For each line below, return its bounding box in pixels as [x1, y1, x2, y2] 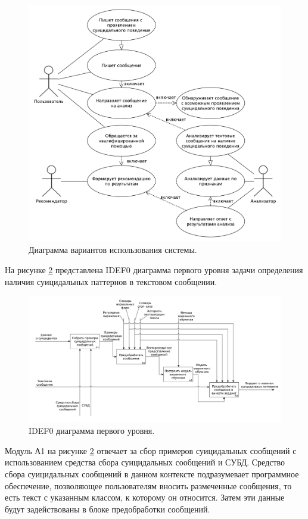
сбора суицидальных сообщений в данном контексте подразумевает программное [5, 468, 299, 480]
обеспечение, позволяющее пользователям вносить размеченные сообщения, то [5, 479, 292, 492]
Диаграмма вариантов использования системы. [29, 243, 197, 256]
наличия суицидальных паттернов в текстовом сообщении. [5, 275, 217, 287]
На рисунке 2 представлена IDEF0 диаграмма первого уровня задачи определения [5, 264, 303, 276]
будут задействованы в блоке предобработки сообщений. [5, 502, 210, 515]
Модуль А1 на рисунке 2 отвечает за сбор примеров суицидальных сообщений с [5, 444, 297, 457]
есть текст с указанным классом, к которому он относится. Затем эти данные [5, 491, 285, 504]
